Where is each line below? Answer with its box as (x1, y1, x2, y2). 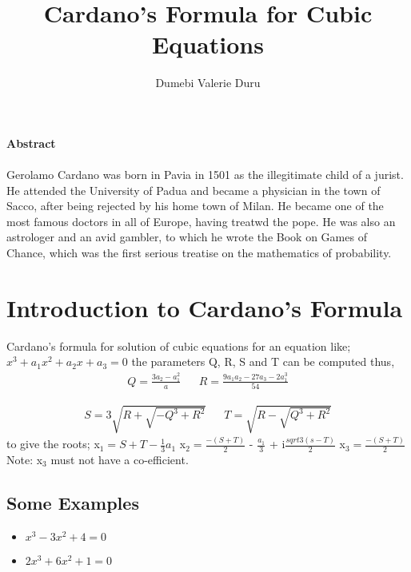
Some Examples (6, 490, 139, 514)
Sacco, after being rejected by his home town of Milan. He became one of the (6, 197, 384, 214)
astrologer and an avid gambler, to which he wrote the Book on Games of (6, 228, 367, 245)
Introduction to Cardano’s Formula (6, 291, 403, 324)
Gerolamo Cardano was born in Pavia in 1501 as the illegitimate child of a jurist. (6, 166, 404, 183)
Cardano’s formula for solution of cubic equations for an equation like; (6, 337, 351, 354)
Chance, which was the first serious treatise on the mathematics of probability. (6, 244, 392, 261)
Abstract (6, 134, 56, 151)
